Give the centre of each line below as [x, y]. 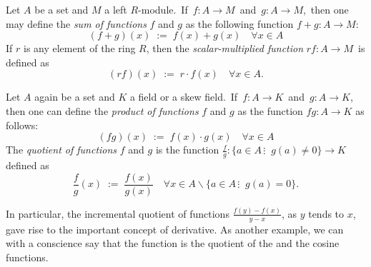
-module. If [163, 9]
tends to [326, 213]
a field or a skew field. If [184, 97]
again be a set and [75, 97]
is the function [187, 150]
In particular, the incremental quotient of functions [118, 213]
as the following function [239, 23]
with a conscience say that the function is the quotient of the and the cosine [173, 243]
